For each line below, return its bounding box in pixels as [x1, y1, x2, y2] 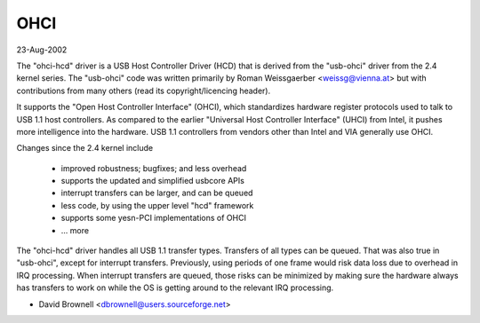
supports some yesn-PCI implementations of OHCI [60, 213, 246, 224]
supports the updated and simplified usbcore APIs [60, 176, 244, 186]
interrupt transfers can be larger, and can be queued [60, 187, 253, 199]
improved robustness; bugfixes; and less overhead [60, 162, 247, 173]
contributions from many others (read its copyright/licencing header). [16, 85, 271, 96]
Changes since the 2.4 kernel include [16, 143, 154, 154]
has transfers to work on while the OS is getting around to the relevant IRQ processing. [16, 282, 334, 293]
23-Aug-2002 [16, 44, 68, 55]
